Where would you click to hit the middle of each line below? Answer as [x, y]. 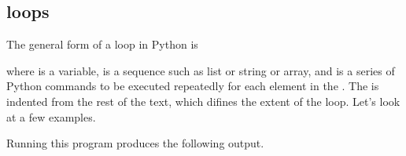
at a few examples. [51, 116]
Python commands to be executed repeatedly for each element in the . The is [193, 86]
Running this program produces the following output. [135, 143]
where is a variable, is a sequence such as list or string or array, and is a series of [201, 70]
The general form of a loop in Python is [102, 44]
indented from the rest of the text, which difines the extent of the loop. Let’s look [203, 101]
